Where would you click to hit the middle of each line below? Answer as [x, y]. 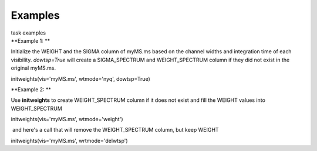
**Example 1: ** [30, 40]
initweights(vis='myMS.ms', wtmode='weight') [67, 119]
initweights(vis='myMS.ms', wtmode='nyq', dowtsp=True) [81, 78]
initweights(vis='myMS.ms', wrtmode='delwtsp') [70, 140]
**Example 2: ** [31, 89]
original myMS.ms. [33, 68]
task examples [28, 33]
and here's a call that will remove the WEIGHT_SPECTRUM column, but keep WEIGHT [116, 130]
